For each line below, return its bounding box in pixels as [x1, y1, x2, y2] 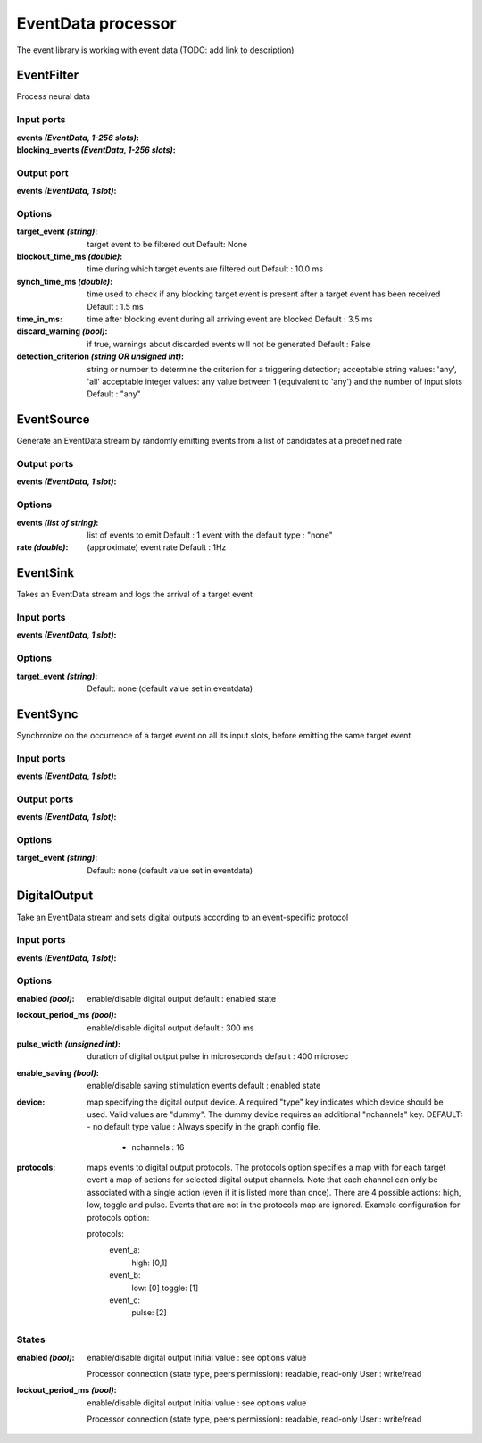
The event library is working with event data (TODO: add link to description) [16, 45, 295, 55]
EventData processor [16, 13, 178, 33]
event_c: [109, 1295, 140, 1305]
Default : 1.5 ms [87, 301, 144, 312]
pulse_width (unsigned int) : [16, 1038, 120, 1049]
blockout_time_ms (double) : [16, 251, 123, 263]
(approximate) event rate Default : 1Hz [87, 542, 227, 553]
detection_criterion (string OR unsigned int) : [16, 351, 185, 362]
